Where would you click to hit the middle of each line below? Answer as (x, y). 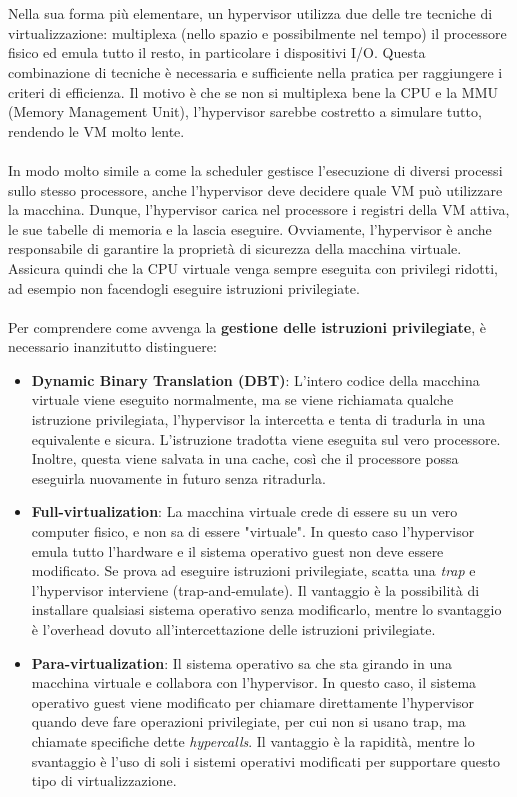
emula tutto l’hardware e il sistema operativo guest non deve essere (237, 550)
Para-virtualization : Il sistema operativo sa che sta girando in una (242, 662)
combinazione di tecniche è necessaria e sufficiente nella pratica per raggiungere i (255, 71)
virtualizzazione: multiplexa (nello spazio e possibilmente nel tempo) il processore (257, 32)
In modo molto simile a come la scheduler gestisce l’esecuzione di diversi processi (255, 169)
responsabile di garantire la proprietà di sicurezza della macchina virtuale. (235, 248)
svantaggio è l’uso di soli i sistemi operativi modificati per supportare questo (265, 760)
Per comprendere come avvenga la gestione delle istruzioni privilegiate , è (247, 326)
